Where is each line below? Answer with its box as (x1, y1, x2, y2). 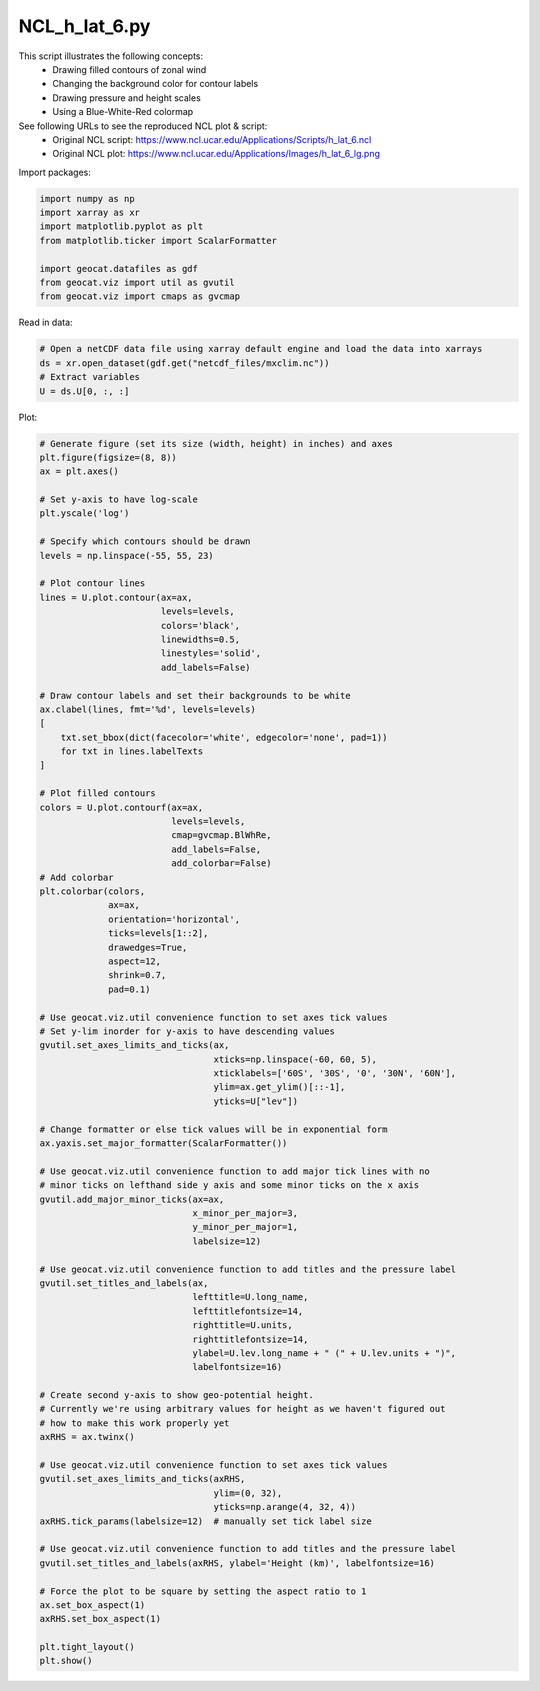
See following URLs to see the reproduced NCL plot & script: (18, 120, 268, 132)
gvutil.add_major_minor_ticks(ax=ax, (39, 1193, 225, 1205)
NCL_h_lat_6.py (18, 15, 151, 37)
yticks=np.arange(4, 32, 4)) (213, 1501, 357, 1513)
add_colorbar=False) (171, 858, 272, 869)
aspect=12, (108, 955, 162, 967)
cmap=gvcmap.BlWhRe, (171, 830, 272, 841)
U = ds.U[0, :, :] (39, 385, 130, 397)
